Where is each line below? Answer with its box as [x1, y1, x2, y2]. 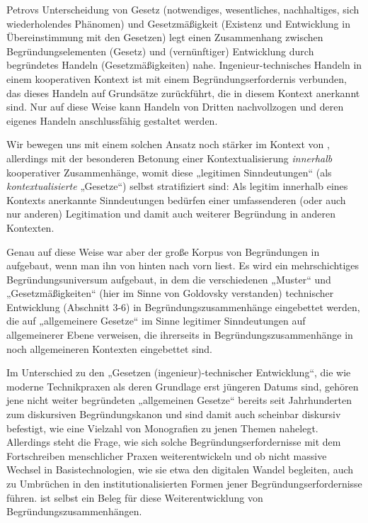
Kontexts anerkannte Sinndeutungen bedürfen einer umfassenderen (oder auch [6, 192, 346, 207]
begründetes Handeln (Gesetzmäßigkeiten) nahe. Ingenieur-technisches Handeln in [6, 57, 362, 72]
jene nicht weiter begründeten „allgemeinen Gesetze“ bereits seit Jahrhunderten [6, 393, 352, 407]
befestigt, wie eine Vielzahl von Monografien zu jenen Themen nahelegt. [6, 420, 318, 435]
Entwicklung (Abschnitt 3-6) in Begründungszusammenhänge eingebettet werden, [6, 299, 360, 314]
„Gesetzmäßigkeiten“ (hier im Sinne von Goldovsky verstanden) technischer [6, 286, 334, 300]
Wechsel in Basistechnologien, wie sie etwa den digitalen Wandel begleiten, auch [6, 462, 354, 477]
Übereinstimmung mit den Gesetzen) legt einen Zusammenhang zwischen [6, 30, 323, 45]
